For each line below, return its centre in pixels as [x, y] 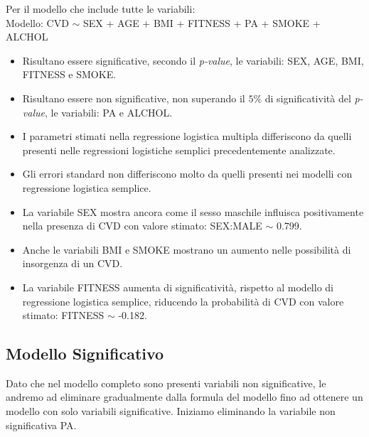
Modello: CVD [37, 22]
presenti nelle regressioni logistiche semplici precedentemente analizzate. [179, 150]
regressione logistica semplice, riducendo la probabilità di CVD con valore [183, 301]
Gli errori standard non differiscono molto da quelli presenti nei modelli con [187, 174]
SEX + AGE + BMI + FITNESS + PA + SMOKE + [202, 22]
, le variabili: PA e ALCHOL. [108, 112]
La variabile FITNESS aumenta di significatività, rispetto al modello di [178, 287]
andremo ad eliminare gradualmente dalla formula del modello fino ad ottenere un [184, 397]
